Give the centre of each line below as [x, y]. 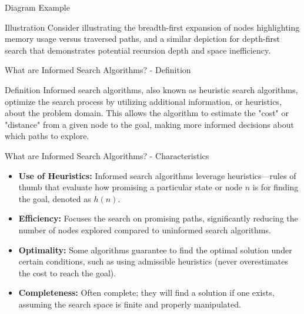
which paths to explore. [47, 136]
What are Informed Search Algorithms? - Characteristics [107, 155]
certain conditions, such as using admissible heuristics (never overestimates [153, 261]
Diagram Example [37, 7]
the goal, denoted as [55, 198]
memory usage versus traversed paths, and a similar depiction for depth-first [142, 39]
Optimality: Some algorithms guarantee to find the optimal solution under [155, 249]
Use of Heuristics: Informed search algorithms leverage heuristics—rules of [157, 175]
